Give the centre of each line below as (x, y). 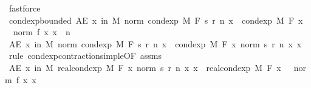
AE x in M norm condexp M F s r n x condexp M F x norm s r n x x (155, 43)
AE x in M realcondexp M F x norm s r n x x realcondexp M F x (145, 67)
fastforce (25, 8)
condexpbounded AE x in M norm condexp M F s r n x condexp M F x (156, 20)
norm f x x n (42, 32)
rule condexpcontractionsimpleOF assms (85, 56)
